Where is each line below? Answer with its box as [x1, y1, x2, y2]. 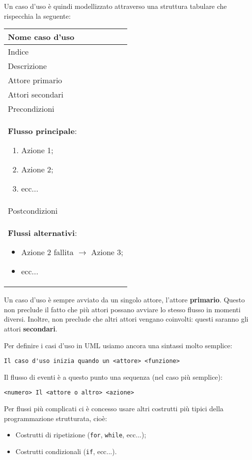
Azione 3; [91, 246, 123, 258]
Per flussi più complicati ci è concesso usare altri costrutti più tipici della [4, 403, 224, 414]
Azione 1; [21, 144, 54, 156]
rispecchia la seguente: [4, 10, 71, 21]
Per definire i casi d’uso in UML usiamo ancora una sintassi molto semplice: [4, 340, 232, 350]
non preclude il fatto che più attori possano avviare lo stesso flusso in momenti [4, 304, 241, 314]
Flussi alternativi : [8, 227, 77, 239]
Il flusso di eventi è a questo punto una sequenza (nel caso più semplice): [4, 371, 223, 382]
